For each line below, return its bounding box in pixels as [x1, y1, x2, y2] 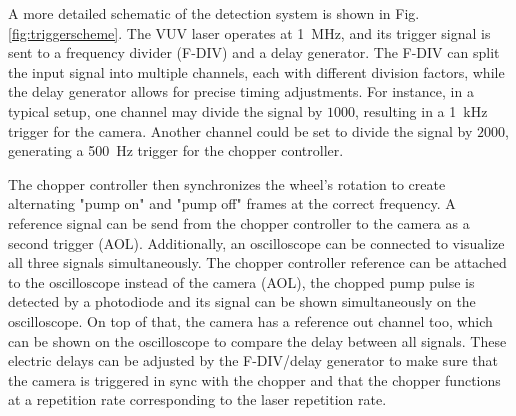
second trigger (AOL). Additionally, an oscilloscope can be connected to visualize [8, 232, 505, 253]
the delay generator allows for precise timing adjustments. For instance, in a [8, 81, 474, 102]
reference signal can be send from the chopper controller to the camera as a [8, 212, 470, 233]
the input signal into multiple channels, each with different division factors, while [8, 61, 505, 82]
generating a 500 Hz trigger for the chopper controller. [8, 140, 344, 161]
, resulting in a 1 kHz [355, 100, 488, 121]
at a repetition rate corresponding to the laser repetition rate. [8, 389, 387, 410]
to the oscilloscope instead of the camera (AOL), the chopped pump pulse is [8, 271, 475, 292]
